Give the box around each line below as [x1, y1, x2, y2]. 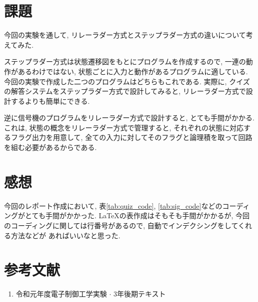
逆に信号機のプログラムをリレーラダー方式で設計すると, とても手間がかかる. [4, 112, 254, 123]
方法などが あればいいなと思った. [10, 230, 120, 240]
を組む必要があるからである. [4, 142, 97, 153]
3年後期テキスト [113, 288, 166, 299]
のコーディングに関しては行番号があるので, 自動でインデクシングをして [4, 220, 238, 230]
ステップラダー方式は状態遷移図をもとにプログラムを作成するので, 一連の [4, 56, 246, 67]
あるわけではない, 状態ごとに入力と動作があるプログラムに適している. [17, 66, 248, 76]
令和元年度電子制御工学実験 [15, 288, 107, 299]
